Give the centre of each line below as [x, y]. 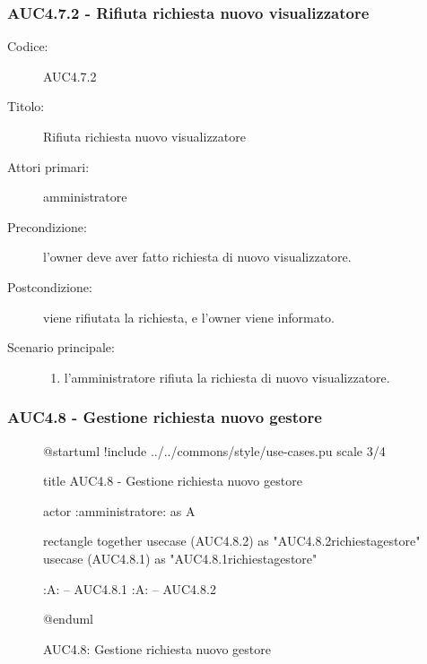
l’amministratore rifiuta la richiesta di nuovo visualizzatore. [227, 377]
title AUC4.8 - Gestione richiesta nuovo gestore [173, 481]
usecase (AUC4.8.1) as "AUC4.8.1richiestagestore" [180, 558]
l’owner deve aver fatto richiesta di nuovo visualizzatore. [197, 257]
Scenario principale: [61, 347]
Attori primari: [48, 166]
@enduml [69, 619]
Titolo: [26, 106]
